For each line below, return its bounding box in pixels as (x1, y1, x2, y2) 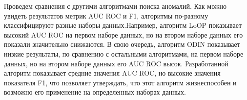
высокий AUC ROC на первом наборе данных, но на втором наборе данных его (4, 29, 243, 40)
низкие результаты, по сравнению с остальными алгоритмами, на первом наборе (4, 48, 244, 59)
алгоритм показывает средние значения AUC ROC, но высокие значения (4, 68, 221, 78)
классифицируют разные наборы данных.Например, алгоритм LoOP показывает (4, 20, 242, 30)
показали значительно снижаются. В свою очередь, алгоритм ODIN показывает (4, 39, 240, 49)
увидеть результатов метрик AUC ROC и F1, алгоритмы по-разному (4, 10, 208, 20)
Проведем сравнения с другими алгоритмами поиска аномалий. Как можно (4, 1, 226, 11)
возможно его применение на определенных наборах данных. (4, 87, 186, 97)
